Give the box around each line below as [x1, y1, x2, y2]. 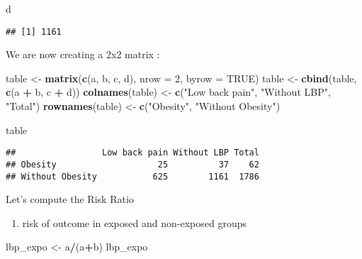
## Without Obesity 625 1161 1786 [6, 171, 259, 182]
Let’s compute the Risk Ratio [6, 192, 134, 206]
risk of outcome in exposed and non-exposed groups [22, 215, 247, 230]
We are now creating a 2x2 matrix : [6, 47, 160, 62]
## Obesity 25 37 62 [6, 159, 259, 170]
